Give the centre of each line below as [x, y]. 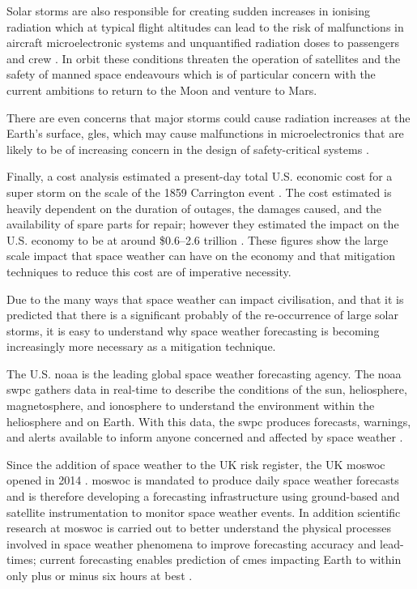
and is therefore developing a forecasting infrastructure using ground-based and [203, 496]
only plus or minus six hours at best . [100, 575]
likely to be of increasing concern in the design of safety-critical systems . [188, 149]
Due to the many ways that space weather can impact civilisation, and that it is [205, 299]
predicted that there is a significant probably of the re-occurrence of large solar [202, 315]
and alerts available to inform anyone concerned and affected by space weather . [205, 437]
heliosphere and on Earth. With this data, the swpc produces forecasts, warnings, [209, 421]
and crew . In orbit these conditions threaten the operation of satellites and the [204, 58]
